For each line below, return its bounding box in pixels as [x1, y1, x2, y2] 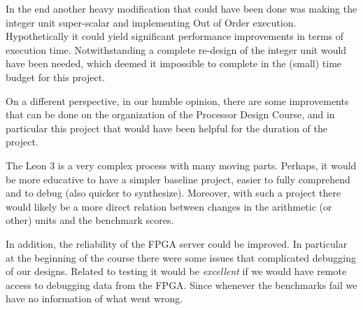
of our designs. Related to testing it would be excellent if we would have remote [6, 264, 347, 279]
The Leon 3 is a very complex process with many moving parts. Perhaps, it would [6, 157, 357, 172]
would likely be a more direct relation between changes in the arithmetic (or [6, 199, 332, 213]
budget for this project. [6, 69, 106, 84]
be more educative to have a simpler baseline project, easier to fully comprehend [6, 171, 350, 186]
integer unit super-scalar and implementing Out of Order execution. [6, 15, 297, 29]
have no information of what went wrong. [6, 291, 183, 306]
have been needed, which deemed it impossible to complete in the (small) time [6, 56, 342, 71]
